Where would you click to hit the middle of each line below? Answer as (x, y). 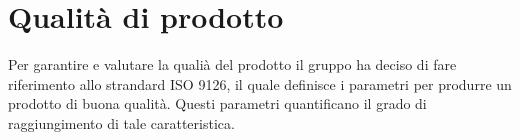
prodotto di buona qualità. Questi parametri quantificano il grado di (217, 103)
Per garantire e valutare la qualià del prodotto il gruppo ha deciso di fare (232, 64)
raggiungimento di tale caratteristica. (121, 122)
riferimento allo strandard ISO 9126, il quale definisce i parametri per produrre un (260, 83)
